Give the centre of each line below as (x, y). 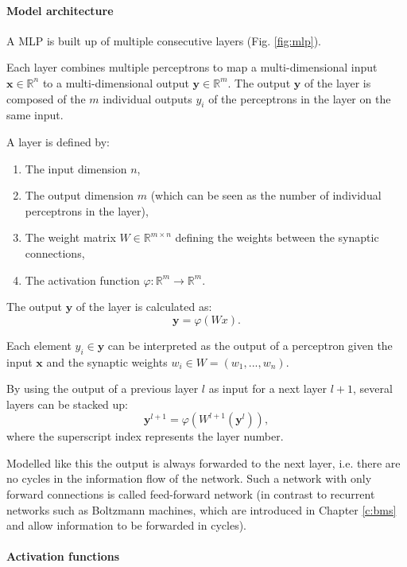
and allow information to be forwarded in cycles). (126, 525)
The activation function (82, 280)
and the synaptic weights (107, 361)
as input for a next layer (268, 388)
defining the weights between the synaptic (277, 237)
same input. (35, 115)
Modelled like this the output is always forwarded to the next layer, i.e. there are (203, 462)
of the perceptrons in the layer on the (300, 98)
